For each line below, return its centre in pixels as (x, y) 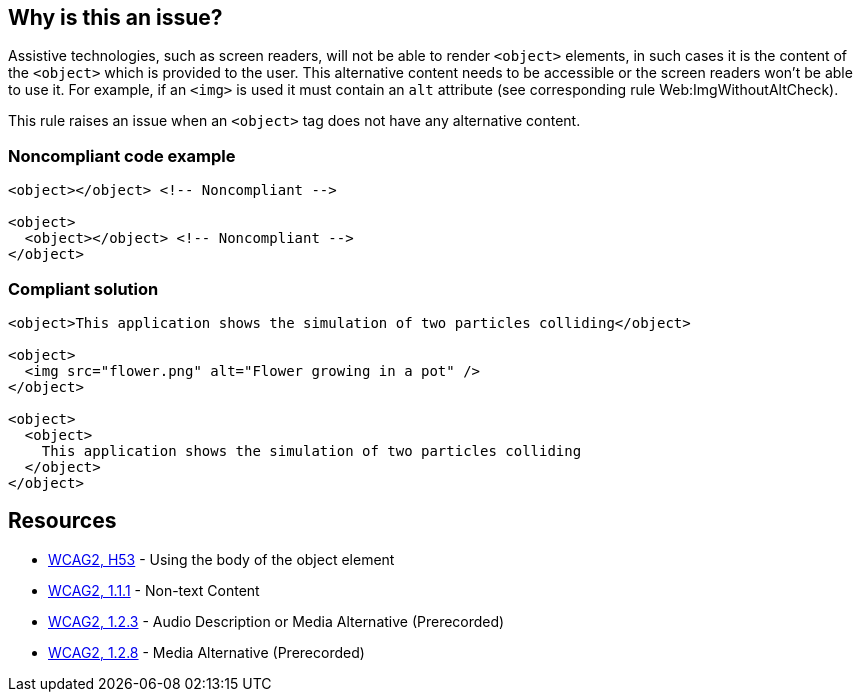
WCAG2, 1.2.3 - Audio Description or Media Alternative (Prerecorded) (276, 621)
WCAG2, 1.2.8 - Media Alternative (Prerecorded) (206, 652)
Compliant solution (83, 288)
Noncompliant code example (122, 155)
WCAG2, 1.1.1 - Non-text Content (154, 590)
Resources (62, 521)
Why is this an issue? (115, 17)
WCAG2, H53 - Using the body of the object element (221, 559)
